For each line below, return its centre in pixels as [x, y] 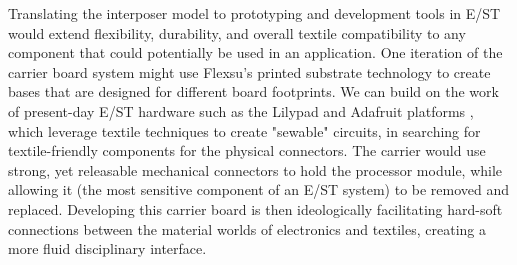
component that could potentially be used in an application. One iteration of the [255, 52]
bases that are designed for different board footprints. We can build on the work [253, 91]
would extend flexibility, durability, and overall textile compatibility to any [237, 32]
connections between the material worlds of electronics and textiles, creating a [247, 228]
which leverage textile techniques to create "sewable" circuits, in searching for [244, 130]
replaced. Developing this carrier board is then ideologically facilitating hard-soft [255, 208]
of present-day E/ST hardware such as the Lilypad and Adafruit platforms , [241, 110]
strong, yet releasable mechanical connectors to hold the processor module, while [255, 169]
